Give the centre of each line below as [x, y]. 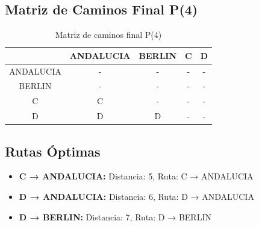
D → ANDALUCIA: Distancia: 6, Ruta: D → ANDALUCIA [136, 197]
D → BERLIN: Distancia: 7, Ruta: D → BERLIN [115, 216]
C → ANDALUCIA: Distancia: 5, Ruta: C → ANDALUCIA [136, 176]
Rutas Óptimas [53, 151]
